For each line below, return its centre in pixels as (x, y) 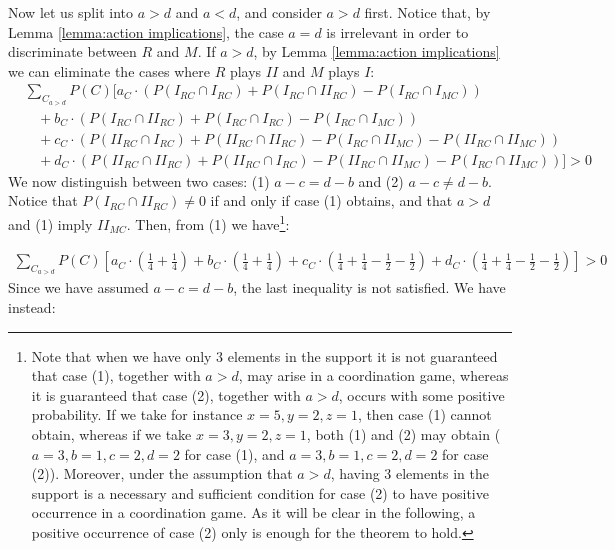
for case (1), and (234, 453)
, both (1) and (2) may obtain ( (403, 433)
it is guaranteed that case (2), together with (166, 394)
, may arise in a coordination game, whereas (373, 375)
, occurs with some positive (421, 394)
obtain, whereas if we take (111, 433)
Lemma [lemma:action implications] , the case (146, 31)
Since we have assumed (78, 287)
